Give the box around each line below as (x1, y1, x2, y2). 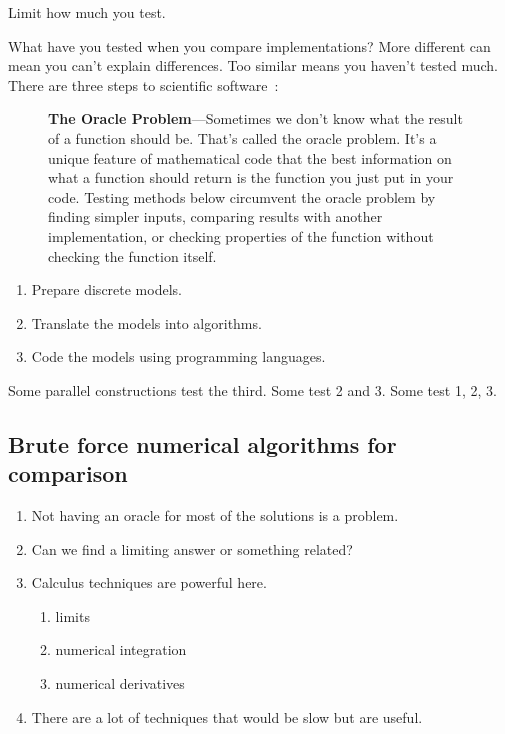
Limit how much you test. (8, 2, 166, 22)
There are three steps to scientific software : (8, 74, 279, 95)
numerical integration (55, 639, 187, 660)
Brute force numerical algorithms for (8, 428, 397, 459)
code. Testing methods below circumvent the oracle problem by (48, 186, 436, 207)
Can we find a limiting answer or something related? (31, 538, 353, 559)
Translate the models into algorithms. (31, 312, 262, 333)
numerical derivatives (55, 673, 185, 694)
